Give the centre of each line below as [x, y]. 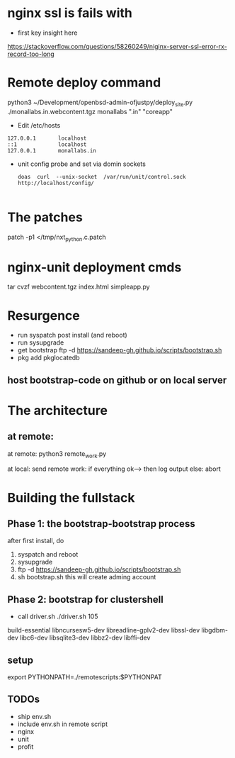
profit [25, 747]
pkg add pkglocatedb [48, 358]
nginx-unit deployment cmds [94, 267]
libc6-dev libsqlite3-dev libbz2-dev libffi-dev [85, 638]
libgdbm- [215, 630]
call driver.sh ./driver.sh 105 [58, 617]
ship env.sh [34, 716]
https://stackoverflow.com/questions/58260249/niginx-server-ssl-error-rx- [117, 46]
